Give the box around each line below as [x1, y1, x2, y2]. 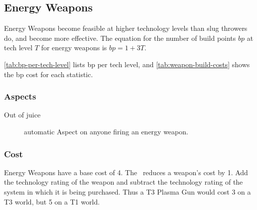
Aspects [4, 90, 36, 103]
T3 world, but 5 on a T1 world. [4, 196, 100, 207]
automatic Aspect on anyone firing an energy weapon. [24, 126, 188, 136]
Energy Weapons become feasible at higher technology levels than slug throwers [4, 23, 248, 33]
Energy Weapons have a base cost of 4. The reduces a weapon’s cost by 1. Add [4, 167, 248, 177]
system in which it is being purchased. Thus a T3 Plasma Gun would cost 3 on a [4, 186, 251, 197]
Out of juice [4, 109, 41, 120]
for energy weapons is [41, 42, 107, 53]
